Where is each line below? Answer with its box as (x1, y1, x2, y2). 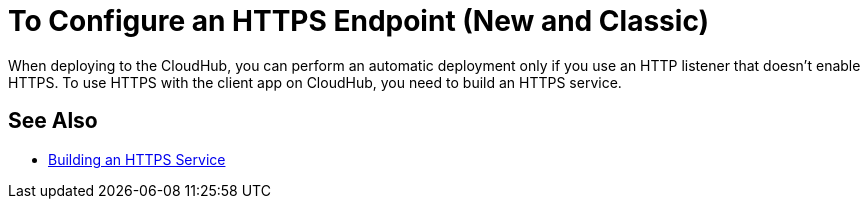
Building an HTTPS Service (48, 150, 226, 168)
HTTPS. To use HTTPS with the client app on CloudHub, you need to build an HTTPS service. (8, 73, 622, 91)
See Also (8, 108, 98, 134)
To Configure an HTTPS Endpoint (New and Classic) (8, 4, 710, 38)
